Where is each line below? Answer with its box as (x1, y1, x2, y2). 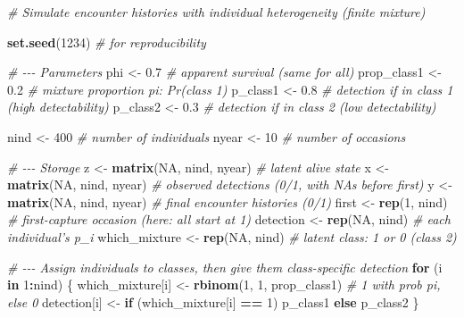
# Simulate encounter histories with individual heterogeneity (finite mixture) (7, 3, 426, 21)
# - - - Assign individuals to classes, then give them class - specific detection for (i (7, 257, 443, 276)
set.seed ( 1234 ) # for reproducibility (7, 32, 206, 51)
